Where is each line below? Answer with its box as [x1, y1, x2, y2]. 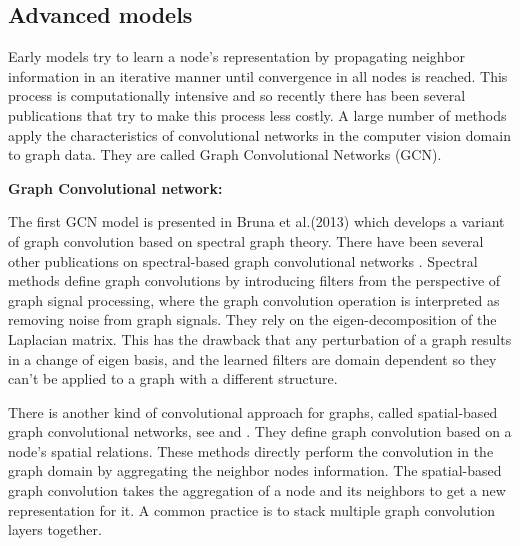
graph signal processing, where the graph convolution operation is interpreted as [8, 289, 500, 310]
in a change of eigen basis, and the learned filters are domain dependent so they [8, 348, 497, 369]
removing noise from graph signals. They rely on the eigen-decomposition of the [8, 309, 497, 330]
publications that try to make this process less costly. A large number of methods [8, 104, 507, 125]
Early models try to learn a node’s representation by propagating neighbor [8, 46, 465, 67]
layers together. [8, 519, 102, 540]
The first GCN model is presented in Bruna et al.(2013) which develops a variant [8, 211, 505, 232]
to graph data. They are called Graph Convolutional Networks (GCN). [8, 144, 442, 165]
